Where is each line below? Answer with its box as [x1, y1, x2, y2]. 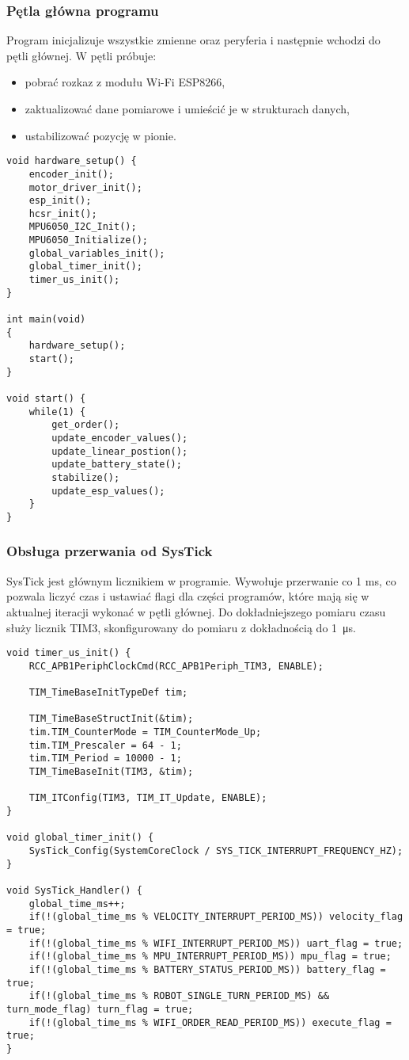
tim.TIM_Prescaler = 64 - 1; [28, 739, 182, 751]
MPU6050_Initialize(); [28, 234, 148, 246]
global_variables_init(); [28, 247, 165, 259]
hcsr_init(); [28, 208, 97, 219]
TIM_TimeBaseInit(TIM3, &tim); [28, 766, 194, 778]
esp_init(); [28, 195, 92, 207]
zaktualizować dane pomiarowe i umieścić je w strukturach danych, [25, 101, 350, 116]
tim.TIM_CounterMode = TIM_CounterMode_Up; [28, 726, 262, 738]
